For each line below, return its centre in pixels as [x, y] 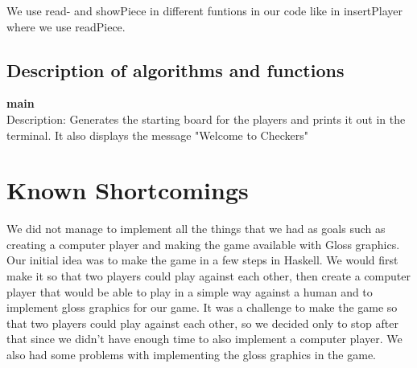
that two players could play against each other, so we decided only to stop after [202, 323]
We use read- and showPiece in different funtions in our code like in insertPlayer [205, 10]
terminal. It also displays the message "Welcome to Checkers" [157, 135]
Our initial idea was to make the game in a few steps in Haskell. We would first [202, 260]
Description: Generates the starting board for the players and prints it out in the [206, 119]
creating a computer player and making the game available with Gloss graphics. [203, 244]
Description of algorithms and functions [175, 70]
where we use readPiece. [66, 26]
